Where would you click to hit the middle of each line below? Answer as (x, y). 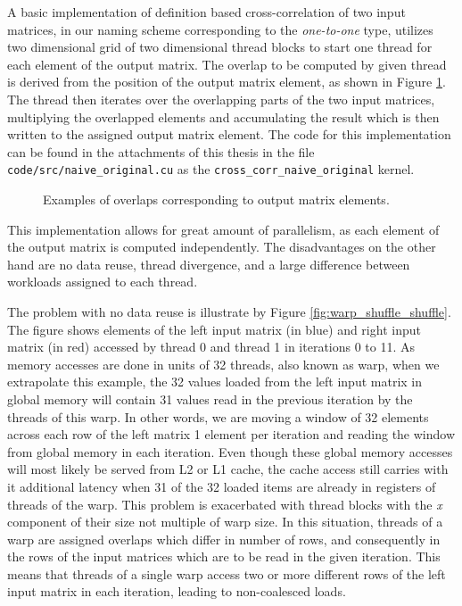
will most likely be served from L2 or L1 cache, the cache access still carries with (228, 469)
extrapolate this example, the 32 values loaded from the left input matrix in (215, 382)
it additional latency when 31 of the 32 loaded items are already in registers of (222, 486)
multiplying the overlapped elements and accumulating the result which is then (223, 116)
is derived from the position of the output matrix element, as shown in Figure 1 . (227, 82)
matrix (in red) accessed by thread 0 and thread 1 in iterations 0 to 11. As (211, 347)
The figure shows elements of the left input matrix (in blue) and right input (214, 329)
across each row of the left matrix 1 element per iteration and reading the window (231, 434)
